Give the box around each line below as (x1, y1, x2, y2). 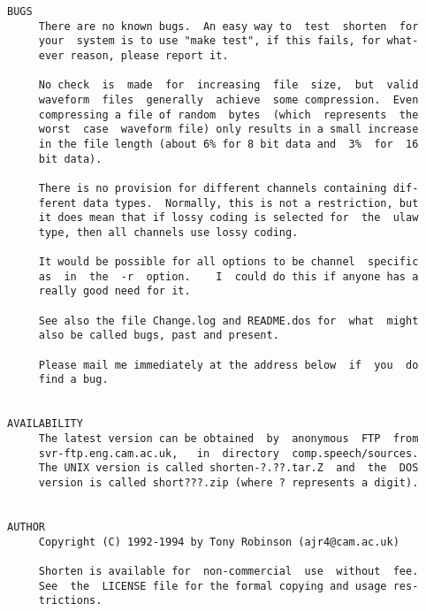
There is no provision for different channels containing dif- (38, 181, 419, 195)
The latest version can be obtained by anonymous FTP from (38, 432, 419, 446)
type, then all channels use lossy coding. (38, 225, 299, 239)
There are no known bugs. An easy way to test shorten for (38, 19, 419, 33)
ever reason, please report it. (38, 49, 229, 62)
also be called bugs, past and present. (38, 329, 279, 342)
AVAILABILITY (7, 417, 83, 431)
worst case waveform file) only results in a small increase (38, 123, 419, 136)
